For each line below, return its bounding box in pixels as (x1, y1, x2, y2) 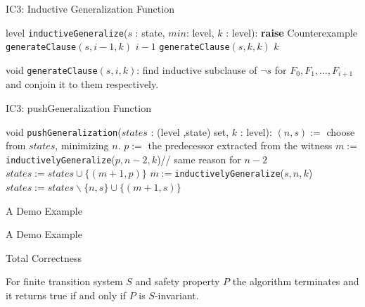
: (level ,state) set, (151, 124, 229, 139)
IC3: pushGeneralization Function (6, 100, 151, 115)
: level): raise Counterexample (226, 25, 357, 39)
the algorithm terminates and (232, 274, 359, 289)
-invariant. (154, 288, 199, 303)
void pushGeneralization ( (6, 124, 122, 139)
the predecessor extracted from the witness (148, 138, 333, 153)
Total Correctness (6, 250, 82, 265)
